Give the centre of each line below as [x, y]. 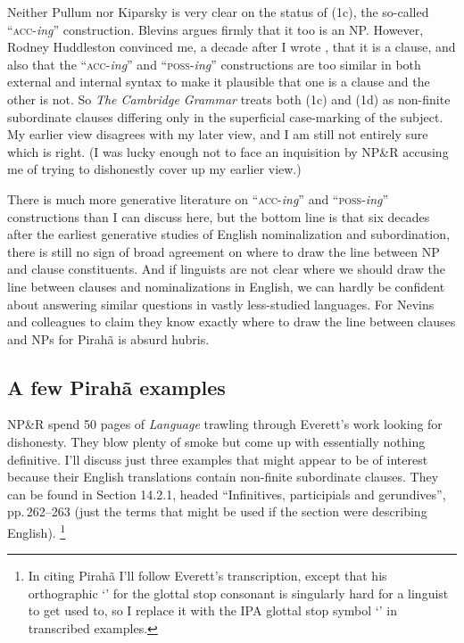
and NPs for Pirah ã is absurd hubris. [108, 338]
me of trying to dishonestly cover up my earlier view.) [154, 169]
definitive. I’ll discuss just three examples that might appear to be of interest [218, 459]
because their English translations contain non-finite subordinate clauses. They [223, 477]
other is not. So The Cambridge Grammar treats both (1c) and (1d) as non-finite [229, 99]
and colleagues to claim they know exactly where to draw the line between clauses [232, 321]
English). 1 [37, 531]
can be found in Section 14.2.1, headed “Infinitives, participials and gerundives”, [227, 494]
